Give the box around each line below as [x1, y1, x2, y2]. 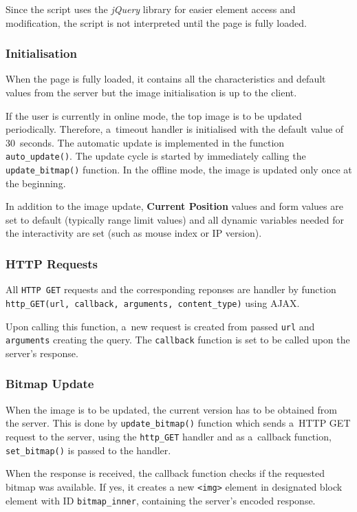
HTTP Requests [6, 255, 98, 272]
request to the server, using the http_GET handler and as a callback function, [6, 429, 332, 443]
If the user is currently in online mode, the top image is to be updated [6, 108, 302, 122]
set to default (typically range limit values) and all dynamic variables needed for [6, 212, 344, 226]
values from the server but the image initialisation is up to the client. [6, 85, 297, 99]
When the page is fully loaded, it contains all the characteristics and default [6, 72, 326, 86]
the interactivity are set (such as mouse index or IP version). [6, 226, 262, 240]
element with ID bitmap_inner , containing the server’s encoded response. [6, 493, 316, 507]
